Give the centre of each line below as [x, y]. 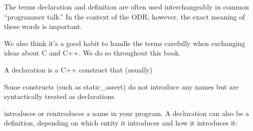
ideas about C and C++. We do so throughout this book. [92, 53]
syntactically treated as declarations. [60, 96]
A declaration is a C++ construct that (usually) [78, 69]
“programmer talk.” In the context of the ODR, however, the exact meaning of [124, 16]
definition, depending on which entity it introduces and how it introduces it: [121, 123]
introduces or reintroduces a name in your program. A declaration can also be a [126, 113]
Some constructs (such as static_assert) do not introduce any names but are [121, 86]
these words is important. [43, 26]
